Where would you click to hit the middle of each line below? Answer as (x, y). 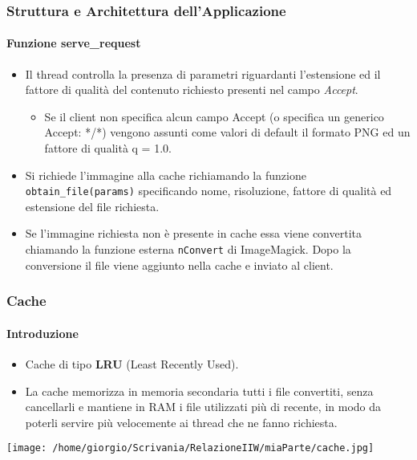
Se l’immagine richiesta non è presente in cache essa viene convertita (193, 233)
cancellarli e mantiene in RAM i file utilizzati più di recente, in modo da (203, 407)
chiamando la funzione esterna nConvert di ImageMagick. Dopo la (188, 249)
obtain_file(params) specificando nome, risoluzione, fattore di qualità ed (208, 191)
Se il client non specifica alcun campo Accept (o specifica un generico (214, 116)
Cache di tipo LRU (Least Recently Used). (132, 363)
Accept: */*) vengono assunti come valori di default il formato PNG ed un (227, 132)
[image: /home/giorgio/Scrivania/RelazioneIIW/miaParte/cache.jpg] (190, 448)
